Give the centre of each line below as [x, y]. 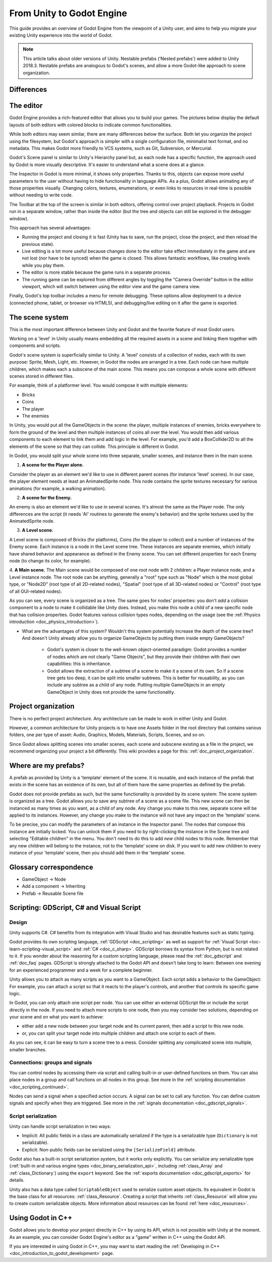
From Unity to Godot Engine [68, 13]
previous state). [38, 244]
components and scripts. [35, 345]
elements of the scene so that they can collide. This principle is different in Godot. [94, 446]
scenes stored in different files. [42, 376]
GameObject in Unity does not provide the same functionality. [111, 692]
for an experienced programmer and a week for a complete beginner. [81, 970]
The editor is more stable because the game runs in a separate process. [96, 272]
